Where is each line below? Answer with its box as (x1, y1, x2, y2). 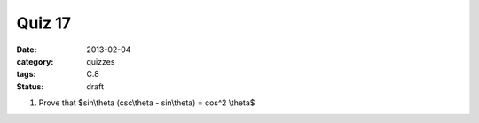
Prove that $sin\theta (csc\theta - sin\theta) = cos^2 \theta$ (38, 97, 255, 108)
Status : (16, 81, 44, 92)
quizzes (86, 56, 115, 66)
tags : (16, 69, 36, 80)
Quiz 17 (16, 13, 71, 33)
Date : (16, 44, 37, 55)
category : (16, 56, 54, 66)
